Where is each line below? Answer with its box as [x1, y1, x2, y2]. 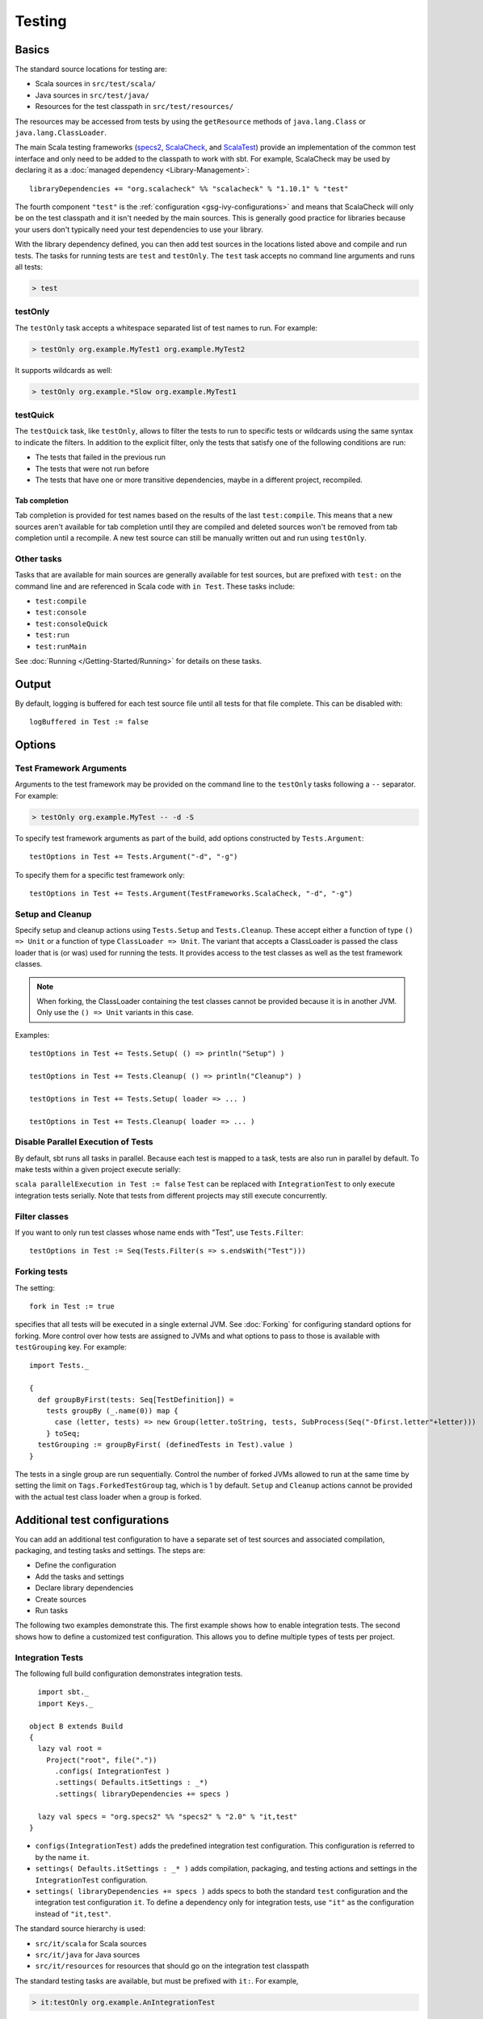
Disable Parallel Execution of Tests [15, 1136, 153, 1148]
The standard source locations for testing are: [15, 65, 167, 74]
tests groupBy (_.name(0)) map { [45, 1406, 179, 1416]
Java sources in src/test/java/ [35, 90, 149, 100]
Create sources [35, 1594, 86, 1604]
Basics [15, 43, 50, 57]
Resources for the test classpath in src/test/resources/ [35, 102, 234, 111]
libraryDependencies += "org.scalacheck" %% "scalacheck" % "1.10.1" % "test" [29, 184, 349, 193]
